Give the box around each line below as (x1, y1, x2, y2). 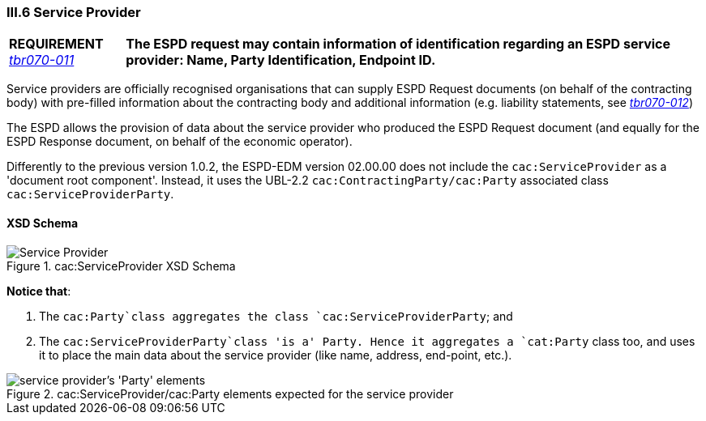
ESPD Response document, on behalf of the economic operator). (6, 134, 353, 149)
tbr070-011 (9, 52, 75, 69)
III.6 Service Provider (6, 4, 141, 20)
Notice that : (6, 283, 71, 298)
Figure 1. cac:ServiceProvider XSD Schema (6, 258, 236, 273)
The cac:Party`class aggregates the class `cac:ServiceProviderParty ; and (39, 308, 513, 323)
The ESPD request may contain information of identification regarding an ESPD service (126, 36, 671, 53)
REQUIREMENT (9, 36, 104, 53)
